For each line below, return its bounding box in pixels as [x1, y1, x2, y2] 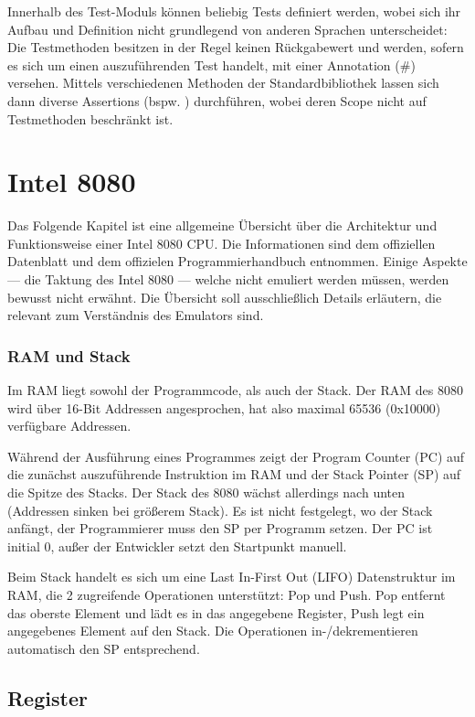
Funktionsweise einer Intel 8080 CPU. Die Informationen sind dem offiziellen [7, 233, 436, 252]
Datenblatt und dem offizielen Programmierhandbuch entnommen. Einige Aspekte [7, 251, 468, 271]
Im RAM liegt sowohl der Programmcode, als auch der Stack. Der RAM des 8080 [7, 380, 463, 400]
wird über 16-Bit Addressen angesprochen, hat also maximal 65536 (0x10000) [7, 398, 441, 417]
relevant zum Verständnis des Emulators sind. [7, 305, 264, 325]
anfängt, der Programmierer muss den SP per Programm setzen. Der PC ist [7, 519, 433, 538]
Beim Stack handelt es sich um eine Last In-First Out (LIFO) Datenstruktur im [7, 567, 456, 586]
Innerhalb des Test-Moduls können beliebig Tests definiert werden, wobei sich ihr [7, 2, 461, 20]
